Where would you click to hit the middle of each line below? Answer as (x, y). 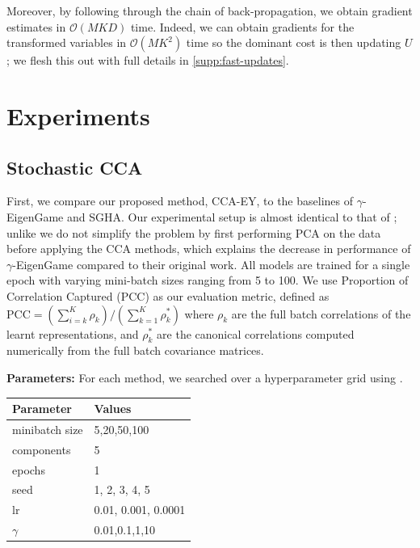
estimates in (36, 26)
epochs (29, 469)
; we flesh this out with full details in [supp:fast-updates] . (148, 60)
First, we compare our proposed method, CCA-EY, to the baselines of (180, 201)
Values (113, 408)
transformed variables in (67, 42)
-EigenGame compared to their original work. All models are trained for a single (211, 264)
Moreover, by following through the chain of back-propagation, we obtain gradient (210, 11)
